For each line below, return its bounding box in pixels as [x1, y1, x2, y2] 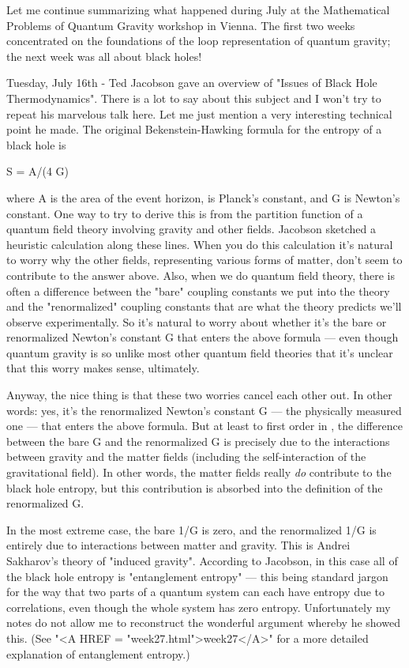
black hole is [6, 136, 66, 153]
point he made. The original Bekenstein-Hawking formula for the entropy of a [6, 121, 382, 138]
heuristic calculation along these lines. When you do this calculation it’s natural [6, 236, 393, 252]
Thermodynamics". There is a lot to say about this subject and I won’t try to [6, 89, 381, 106]
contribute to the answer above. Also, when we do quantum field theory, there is [6, 266, 395, 283]
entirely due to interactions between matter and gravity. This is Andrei [6, 537, 351, 553]
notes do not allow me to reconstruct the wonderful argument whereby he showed [6, 614, 400, 631]
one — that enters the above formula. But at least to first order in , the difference [6, 417, 403, 434]
